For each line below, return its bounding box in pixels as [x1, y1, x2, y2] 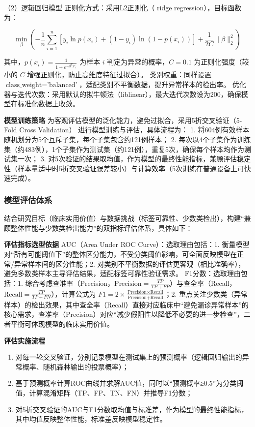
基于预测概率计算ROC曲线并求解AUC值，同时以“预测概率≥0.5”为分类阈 [15, 378, 244, 388]
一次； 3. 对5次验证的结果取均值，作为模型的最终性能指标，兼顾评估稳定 [17, 153, 251, 164]
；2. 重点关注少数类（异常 [164, 288, 248, 299]
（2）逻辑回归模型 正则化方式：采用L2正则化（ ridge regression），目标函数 [4, 2, 242, 12]
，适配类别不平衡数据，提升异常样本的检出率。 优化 [79, 79, 247, 89]
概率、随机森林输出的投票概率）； [22, 361, 129, 371]
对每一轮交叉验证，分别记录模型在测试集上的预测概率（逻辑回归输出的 [15, 352, 242, 362]
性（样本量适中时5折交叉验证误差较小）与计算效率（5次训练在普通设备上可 [4, 163, 244, 173]
